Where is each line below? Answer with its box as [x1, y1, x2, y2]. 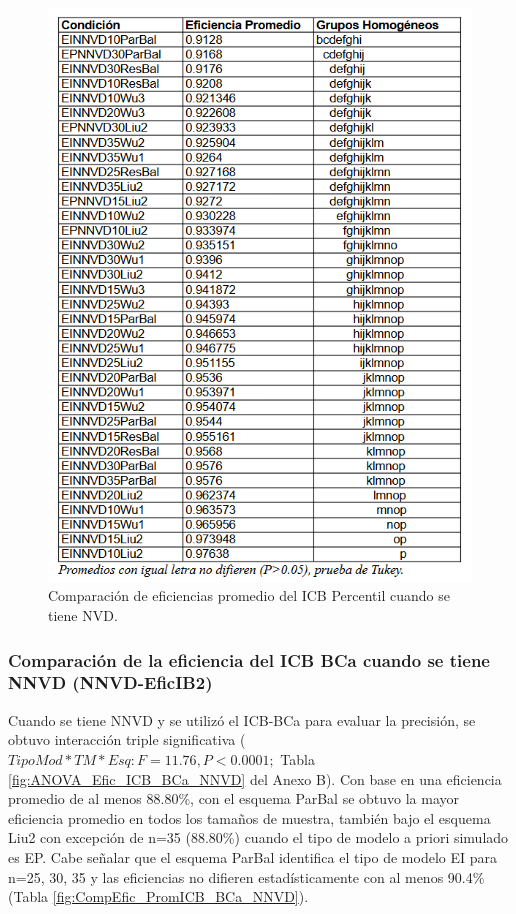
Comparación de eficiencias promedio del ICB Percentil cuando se [48, 585, 450, 606]
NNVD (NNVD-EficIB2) [8, 670, 213, 695]
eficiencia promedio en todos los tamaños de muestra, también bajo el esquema [8, 807, 491, 828]
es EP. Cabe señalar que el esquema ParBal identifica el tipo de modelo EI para [8, 846, 497, 867]
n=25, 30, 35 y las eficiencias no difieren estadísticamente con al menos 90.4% [8, 866, 485, 887]
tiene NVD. [48, 605, 118, 626]
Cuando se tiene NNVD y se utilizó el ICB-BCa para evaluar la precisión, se [8, 709, 476, 730]
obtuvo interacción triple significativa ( [8, 729, 246, 750]
